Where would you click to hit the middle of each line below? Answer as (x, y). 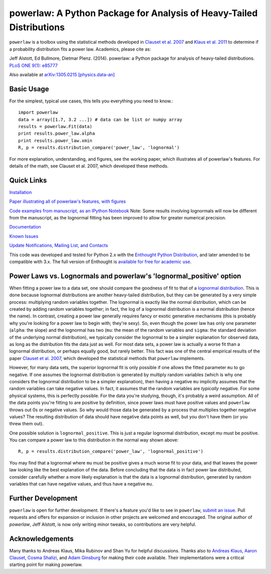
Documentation (25, 227)
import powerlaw (38, 112)
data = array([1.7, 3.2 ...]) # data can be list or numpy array (100, 120)
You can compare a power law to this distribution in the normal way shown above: (94, 440)
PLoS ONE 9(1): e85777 (33, 65)
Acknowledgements (41, 539)
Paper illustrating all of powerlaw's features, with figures (67, 201)
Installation (21, 192)
